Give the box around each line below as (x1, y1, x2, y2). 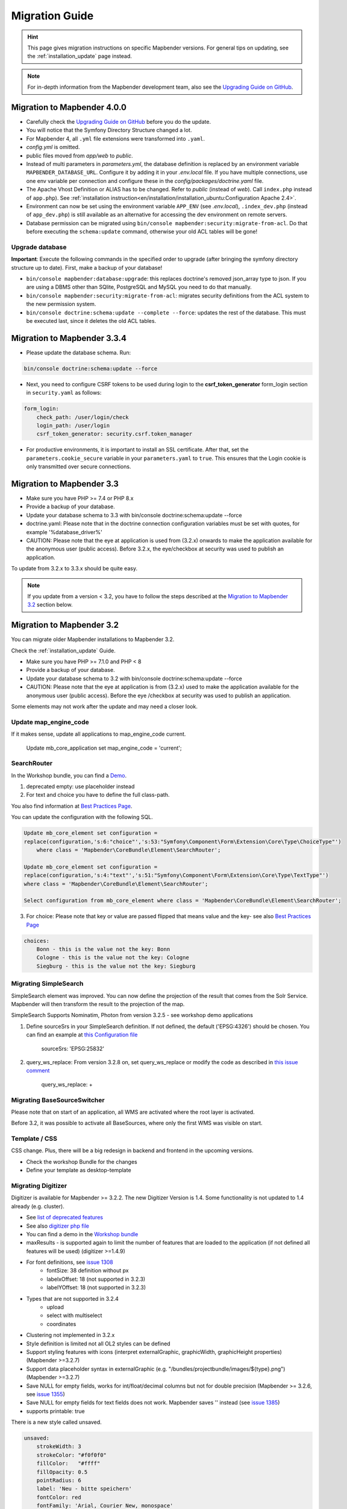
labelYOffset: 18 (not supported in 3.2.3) (46, 1284, 146, 1291)
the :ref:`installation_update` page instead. (27, 53, 133, 60)
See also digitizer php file (26, 1222, 90, 1230)
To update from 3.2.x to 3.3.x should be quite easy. (11, 565, 138, 572)
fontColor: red (36, 1494, 81, 1501)
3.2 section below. (27, 601, 73, 608)
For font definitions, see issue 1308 (26, 1259, 114, 1266)
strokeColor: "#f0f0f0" (36, 1452, 107, 1458)
